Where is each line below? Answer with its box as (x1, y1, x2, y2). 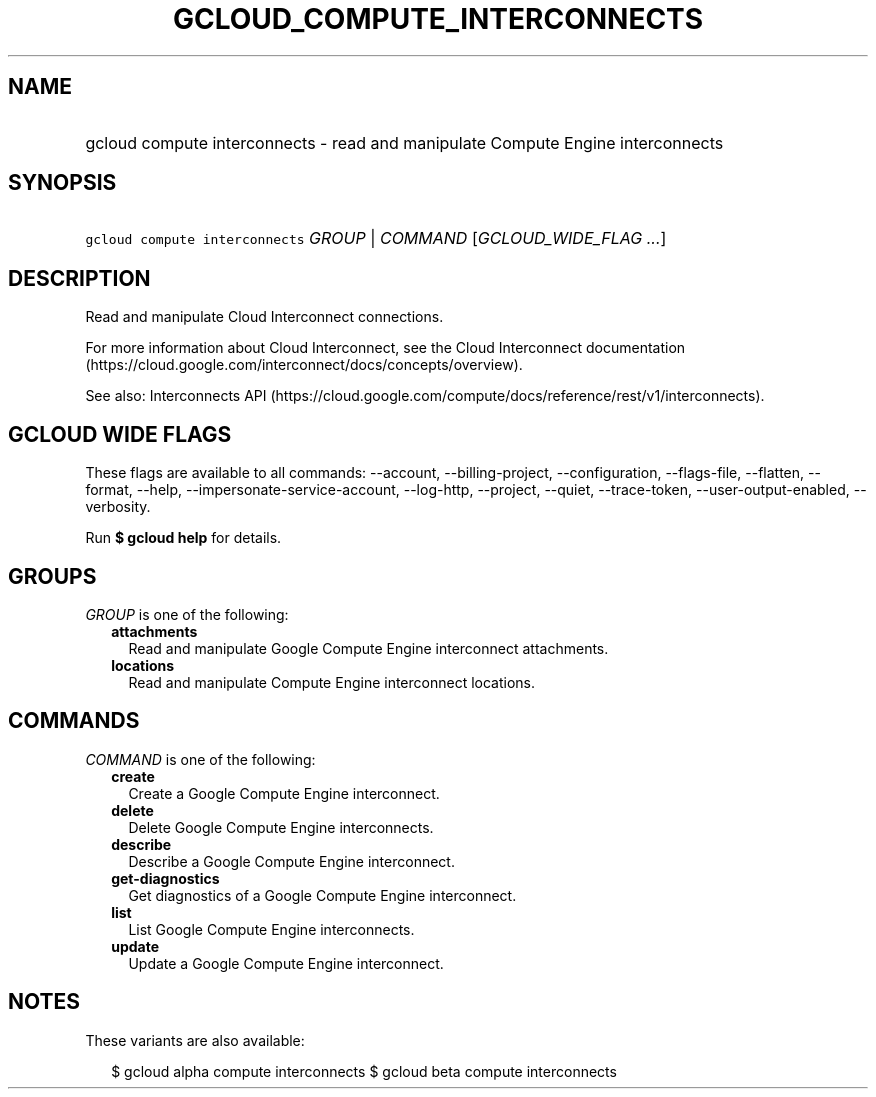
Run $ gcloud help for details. (85, 529, 282, 547)
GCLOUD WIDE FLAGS (8, 421, 232, 447)
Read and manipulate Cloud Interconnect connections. (85, 308, 444, 326)
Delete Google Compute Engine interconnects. (128, 818, 434, 836)
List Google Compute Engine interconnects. (128, 920, 415, 938)
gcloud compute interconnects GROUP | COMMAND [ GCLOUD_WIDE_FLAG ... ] (85, 228, 667, 249)
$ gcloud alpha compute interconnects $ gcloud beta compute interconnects (111, 1062, 617, 1080)
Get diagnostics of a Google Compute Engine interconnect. (128, 886, 517, 904)
